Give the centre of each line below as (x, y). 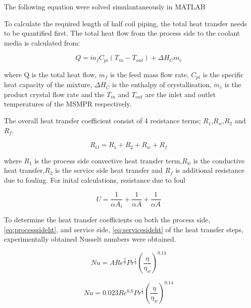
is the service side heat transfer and (109, 170)
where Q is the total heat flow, (50, 74)
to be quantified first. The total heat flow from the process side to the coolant (122, 33)
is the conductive (219, 160)
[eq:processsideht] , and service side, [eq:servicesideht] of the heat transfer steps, (124, 229)
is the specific (223, 74)
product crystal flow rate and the (54, 94)
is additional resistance (210, 170)
